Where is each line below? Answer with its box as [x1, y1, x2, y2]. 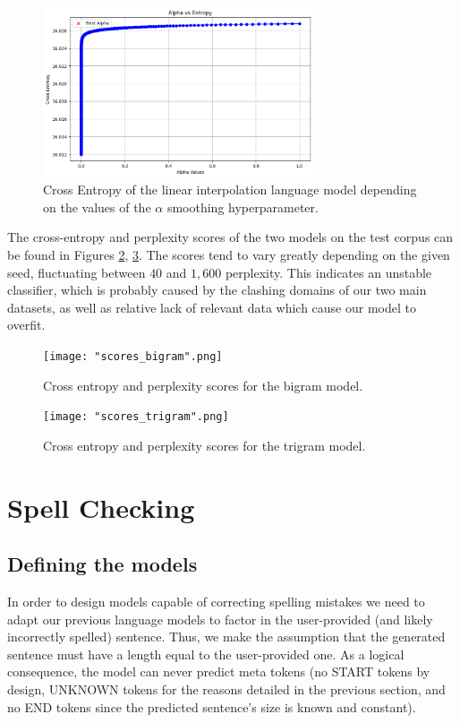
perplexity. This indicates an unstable [225, 263, 432, 281]
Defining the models [7, 550, 198, 578]
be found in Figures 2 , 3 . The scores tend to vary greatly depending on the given [7, 245, 450, 264]
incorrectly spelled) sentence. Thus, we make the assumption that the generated [7, 627, 446, 646]
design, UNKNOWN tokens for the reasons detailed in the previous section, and [7, 680, 446, 699]
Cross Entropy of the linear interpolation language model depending [43, 180, 417, 199]
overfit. [7, 315, 46, 334]
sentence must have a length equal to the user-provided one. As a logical [7, 644, 405, 663]
